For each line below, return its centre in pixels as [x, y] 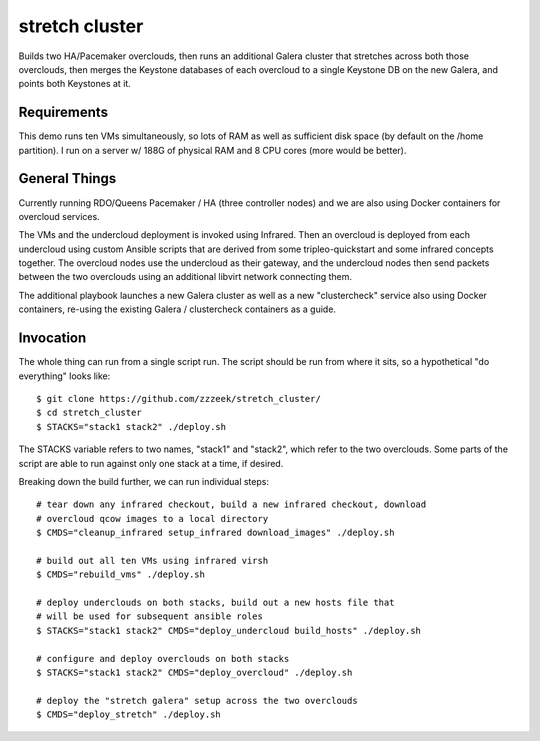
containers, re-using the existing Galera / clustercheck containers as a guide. [177, 309]
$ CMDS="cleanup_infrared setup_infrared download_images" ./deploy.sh [215, 533]
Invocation [52, 338]
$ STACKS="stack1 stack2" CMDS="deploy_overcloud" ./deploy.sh [194, 672]
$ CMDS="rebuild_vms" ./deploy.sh [120, 574]
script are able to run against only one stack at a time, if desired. [151, 463]
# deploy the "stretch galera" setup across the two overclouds [197, 700]
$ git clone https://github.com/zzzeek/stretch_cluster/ [179, 398]
